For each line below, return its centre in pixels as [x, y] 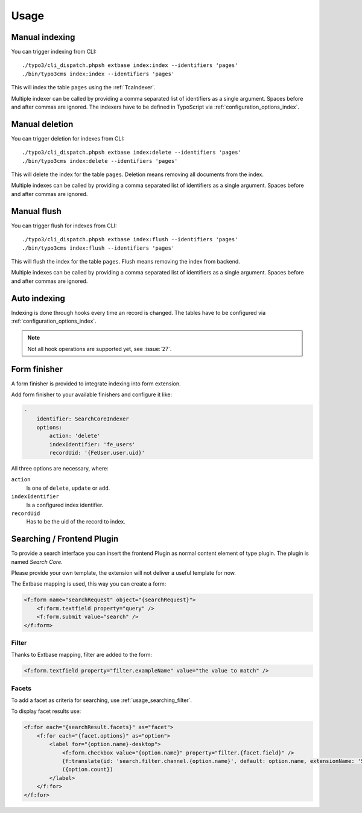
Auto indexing [38, 298]
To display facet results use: [46, 711]
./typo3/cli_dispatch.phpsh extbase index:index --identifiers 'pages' [130, 65]
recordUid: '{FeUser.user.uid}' [97, 453]
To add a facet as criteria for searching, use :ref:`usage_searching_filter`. [102, 700]
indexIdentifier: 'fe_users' [92, 444]
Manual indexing [43, 37]
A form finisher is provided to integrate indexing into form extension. [96, 384]
